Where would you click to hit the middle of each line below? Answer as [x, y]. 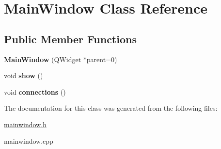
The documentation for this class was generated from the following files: [111, 108]
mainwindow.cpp [29, 141]
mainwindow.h [25, 124]
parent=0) [102, 59]
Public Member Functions [70, 39]
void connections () [35, 91]
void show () [24, 75]
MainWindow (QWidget [43, 59]
